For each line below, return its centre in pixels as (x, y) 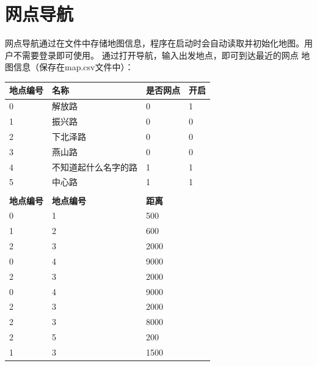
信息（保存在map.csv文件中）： (73, 67)
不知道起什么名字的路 (95, 167)
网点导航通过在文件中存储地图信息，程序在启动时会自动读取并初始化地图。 (155, 43)
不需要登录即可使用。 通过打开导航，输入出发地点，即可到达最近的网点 (156, 55)
